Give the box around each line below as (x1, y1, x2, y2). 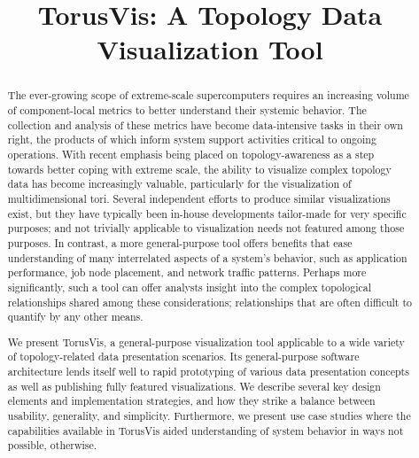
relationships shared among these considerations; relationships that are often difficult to (7, 294, 412, 309)
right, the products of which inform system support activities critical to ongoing (7, 132, 376, 147)
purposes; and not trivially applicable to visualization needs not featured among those (7, 221, 405, 236)
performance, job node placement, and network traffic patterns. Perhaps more (7, 265, 367, 280)
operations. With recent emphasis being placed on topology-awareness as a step (7, 146, 375, 161)
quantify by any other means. (7, 309, 144, 324)
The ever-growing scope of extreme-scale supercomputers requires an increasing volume (7, 88, 409, 103)
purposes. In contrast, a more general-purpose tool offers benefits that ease (7, 235, 353, 250)
